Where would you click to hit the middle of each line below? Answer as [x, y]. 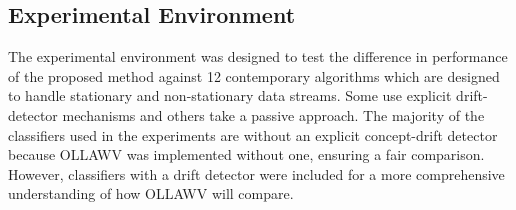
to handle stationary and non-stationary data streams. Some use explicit [230, 95]
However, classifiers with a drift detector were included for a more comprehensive [256, 173]
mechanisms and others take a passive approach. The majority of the [273, 114]
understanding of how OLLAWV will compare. [151, 193]
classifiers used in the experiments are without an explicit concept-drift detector [253, 134]
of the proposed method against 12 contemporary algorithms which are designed [254, 75]
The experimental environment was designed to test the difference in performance [258, 56]
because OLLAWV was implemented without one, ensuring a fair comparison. [246, 154]
